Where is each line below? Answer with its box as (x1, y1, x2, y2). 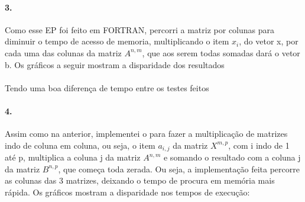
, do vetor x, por (239, 35, 298, 47)
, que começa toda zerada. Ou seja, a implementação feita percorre (58, 162, 300, 175)
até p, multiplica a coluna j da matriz (5, 151, 141, 163)
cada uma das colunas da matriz (5, 46, 122, 59)
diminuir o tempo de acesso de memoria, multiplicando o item (5, 35, 229, 47)
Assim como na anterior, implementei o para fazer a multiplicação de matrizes (5, 127, 288, 140)
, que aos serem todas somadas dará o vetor (142, 46, 300, 59)
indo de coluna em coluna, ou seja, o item (5, 139, 155, 151)
